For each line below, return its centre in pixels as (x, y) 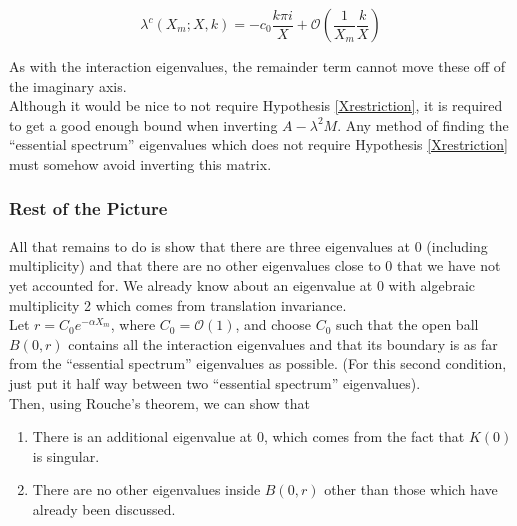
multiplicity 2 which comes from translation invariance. (178, 304)
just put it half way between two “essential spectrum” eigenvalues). (215, 382)
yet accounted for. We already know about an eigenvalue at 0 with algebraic (242, 284)
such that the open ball (407, 324)
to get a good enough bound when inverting (143, 124)
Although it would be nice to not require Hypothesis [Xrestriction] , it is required (256, 105)
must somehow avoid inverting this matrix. (140, 163)
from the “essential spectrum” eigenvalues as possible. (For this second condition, (258, 363)
